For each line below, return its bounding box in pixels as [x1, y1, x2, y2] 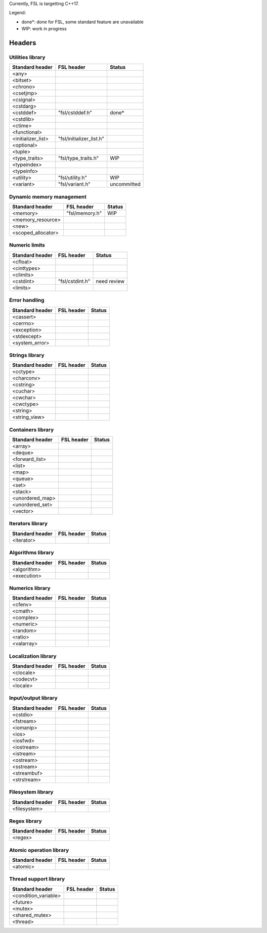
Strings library [9, 351, 44, 358]
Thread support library [9, 876, 65, 883]
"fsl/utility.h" [58, 174, 88, 181]
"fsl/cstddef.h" [58, 109, 92, 116]
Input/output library [9, 694, 58, 701]
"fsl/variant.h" [58, 181, 91, 188]
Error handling [9, 297, 44, 304]
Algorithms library [9, 549, 54, 556]
